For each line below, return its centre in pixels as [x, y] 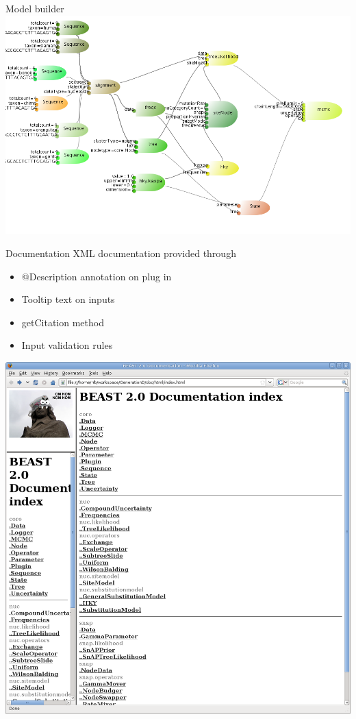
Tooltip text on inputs [68, 299]
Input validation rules [67, 345]
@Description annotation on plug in [97, 276]
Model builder [35, 8]
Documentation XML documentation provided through [121, 253]
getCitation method [63, 322]
